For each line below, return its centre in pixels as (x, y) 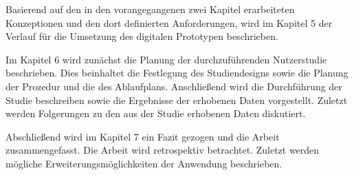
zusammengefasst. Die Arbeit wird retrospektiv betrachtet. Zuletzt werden (163, 150)
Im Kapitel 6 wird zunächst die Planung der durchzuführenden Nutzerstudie (166, 59)
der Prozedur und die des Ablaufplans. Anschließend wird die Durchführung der (174, 86)
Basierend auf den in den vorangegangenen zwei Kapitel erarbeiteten (150, 9)
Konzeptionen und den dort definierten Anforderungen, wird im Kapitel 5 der (169, 22)
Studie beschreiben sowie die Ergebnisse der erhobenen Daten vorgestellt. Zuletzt (177, 100)
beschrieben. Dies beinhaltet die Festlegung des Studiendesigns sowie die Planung (177, 73)
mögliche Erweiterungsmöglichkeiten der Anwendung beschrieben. (144, 163)
